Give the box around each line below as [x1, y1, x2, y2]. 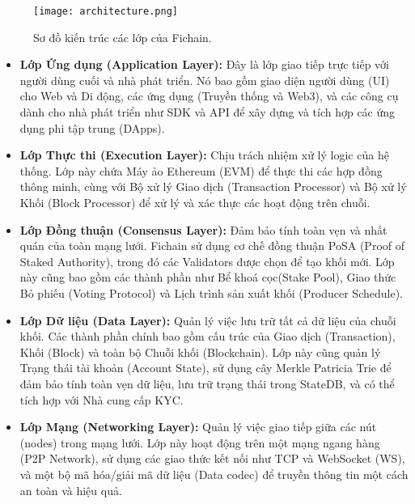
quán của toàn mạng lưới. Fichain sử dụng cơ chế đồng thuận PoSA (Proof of [19, 237, 404, 254]
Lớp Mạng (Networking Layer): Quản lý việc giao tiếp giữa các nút [19, 418, 377, 435]
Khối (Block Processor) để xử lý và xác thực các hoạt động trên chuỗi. [19, 194, 371, 210]
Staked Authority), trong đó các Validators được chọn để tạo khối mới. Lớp [19, 252, 395, 269]
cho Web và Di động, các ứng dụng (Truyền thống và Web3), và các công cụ [19, 87, 399, 104]
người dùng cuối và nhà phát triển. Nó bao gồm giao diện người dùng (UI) [19, 71, 390, 88]
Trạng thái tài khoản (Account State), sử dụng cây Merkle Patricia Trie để [19, 359, 392, 376]
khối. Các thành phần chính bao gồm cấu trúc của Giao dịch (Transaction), [19, 328, 396, 345]
